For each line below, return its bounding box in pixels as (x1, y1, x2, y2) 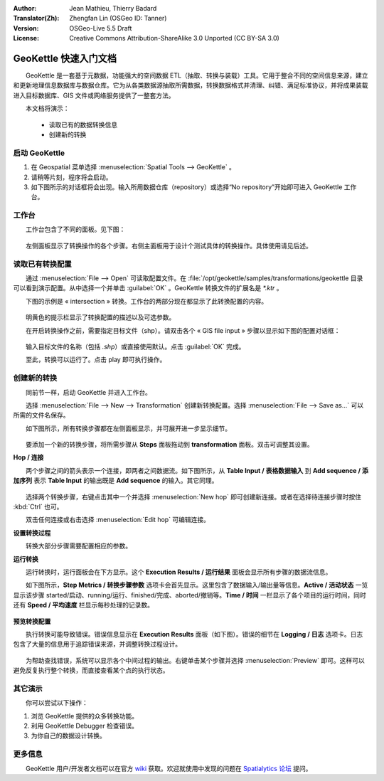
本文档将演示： (25, 104, 70, 113)
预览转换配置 (13, 617, 51, 625)
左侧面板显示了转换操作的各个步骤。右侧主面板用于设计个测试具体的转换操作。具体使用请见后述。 (25, 241, 312, 250)
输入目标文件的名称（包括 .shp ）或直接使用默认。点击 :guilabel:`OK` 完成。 (25, 342, 245, 351)
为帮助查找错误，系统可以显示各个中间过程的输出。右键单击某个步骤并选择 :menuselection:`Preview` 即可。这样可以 (25, 656, 366, 664)
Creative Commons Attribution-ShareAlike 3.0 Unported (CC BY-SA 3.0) (69, 34, 280, 43)
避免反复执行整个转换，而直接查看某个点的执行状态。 (13, 666, 169, 675)
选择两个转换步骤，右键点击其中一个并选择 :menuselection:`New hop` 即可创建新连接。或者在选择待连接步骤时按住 (25, 492, 362, 501)
